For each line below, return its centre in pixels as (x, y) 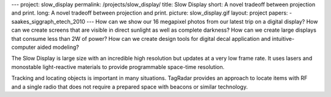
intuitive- (283, 38)
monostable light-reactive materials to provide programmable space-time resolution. (118, 66)
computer (24, 47)
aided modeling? (58, 47)
